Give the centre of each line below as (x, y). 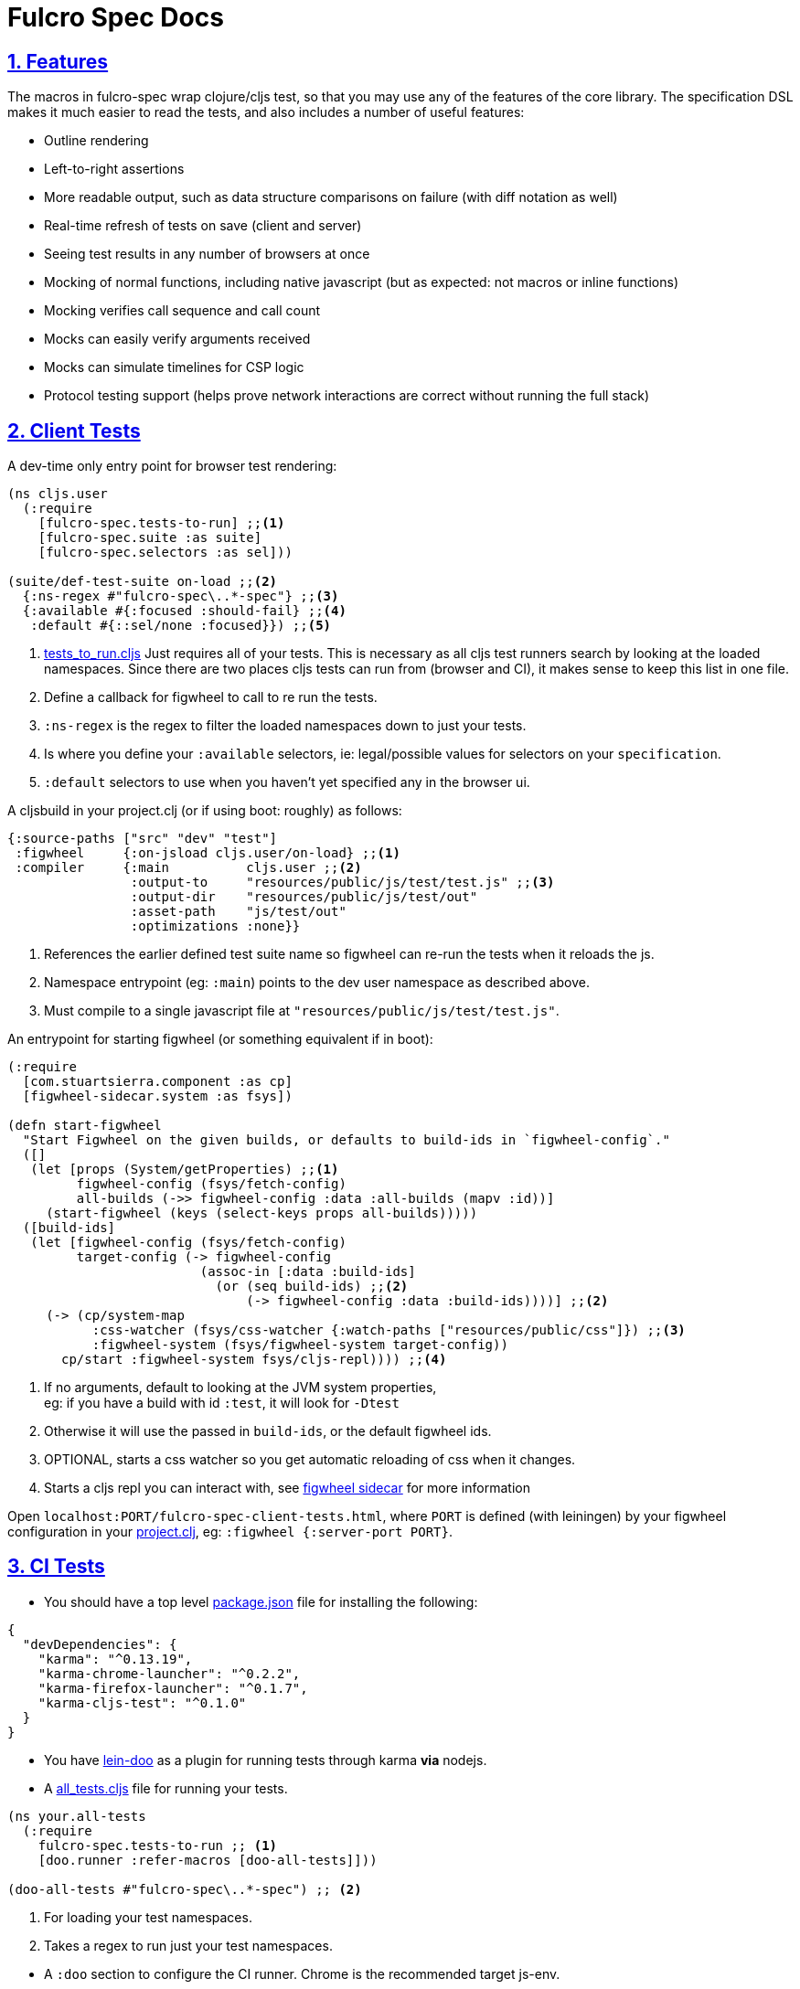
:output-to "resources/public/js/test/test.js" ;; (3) (342, 883)
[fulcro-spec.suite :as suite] (150, 538)
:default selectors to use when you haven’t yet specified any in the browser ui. (287, 782)
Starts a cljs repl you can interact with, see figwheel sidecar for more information (287, 1488)
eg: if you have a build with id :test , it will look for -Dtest (222, 1403)
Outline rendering (96, 141)
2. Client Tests (74, 431)
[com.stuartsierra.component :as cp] (157, 1082)
